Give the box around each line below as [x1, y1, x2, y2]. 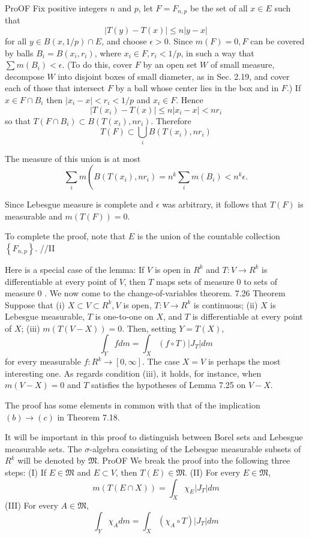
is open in [154, 263, 191, 275]
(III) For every [5, 499, 58, 512]
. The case [142, 355, 180, 368]
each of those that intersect [5, 82, 105, 94]
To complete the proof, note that [5, 230, 126, 242]
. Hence [176, 94, 203, 106]
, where [94, 46, 122, 59]
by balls [5, 46, 34, 59]
